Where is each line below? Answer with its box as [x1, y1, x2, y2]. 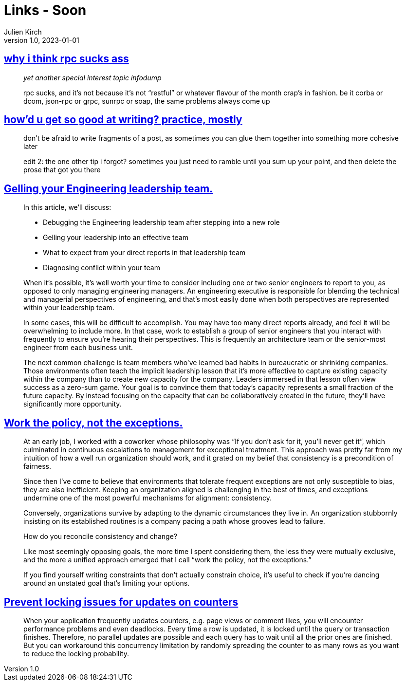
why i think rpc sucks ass [4, 53, 129, 65]
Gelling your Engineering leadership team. [4, 182, 213, 195]
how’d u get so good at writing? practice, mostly [4, 113, 242, 126]
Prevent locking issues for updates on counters [4, 595, 239, 608]
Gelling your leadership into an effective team [43, 233, 188, 242]
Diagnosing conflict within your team [43, 263, 160, 272]
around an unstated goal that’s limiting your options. [23, 579, 190, 588]
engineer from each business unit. [23, 343, 133, 352]
